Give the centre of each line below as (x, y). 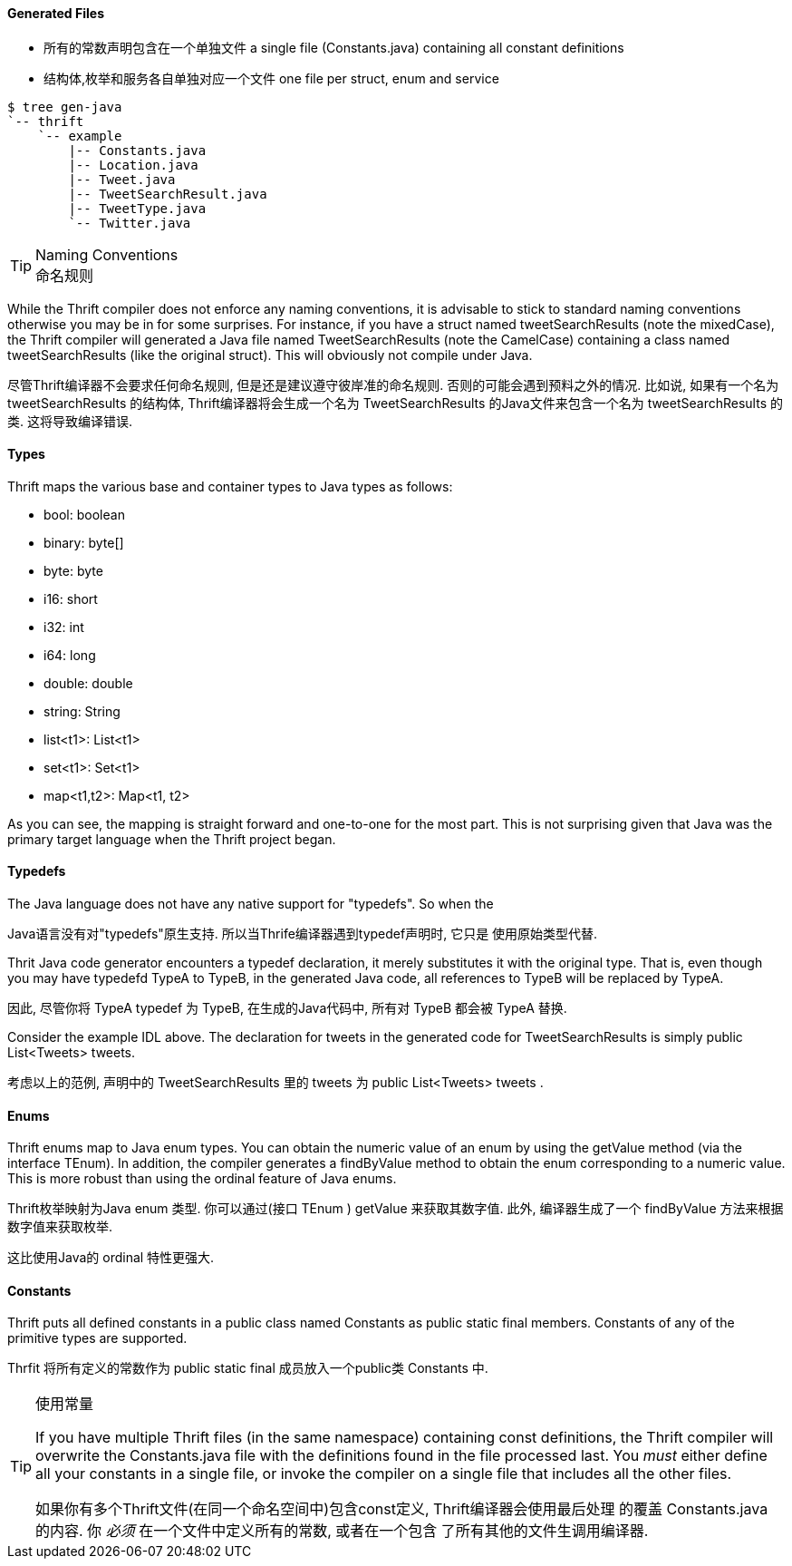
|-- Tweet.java (122, 179)
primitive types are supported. (97, 1338)
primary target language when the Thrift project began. (172, 839)
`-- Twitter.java (130, 223)
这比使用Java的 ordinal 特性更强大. (111, 1258)
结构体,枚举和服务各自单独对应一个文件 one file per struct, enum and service (271, 78)
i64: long (70, 655)
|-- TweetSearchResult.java (168, 194)
